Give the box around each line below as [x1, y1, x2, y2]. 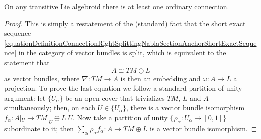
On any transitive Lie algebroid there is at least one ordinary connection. [4, 1, 229, 11]
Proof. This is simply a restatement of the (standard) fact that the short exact [4, 18, 246, 28]
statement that [4, 57, 50, 67]
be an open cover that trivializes [65, 92, 165, 103]
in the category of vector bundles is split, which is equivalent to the [18, 47, 226, 58]
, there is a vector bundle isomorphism [126, 102, 245, 113]
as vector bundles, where [4, 73, 80, 83]
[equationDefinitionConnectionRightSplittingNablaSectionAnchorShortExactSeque [4, 37, 257, 48]
